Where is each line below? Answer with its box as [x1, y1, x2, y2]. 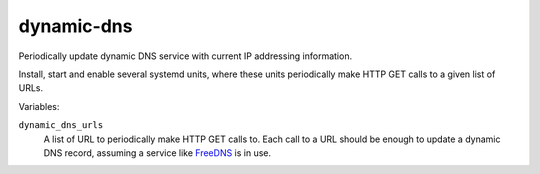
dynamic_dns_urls [18, 120, 104, 131]
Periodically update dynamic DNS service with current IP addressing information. [18, 50, 353, 62]
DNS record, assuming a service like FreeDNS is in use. [43, 146, 272, 159]
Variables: [18, 100, 60, 112]
